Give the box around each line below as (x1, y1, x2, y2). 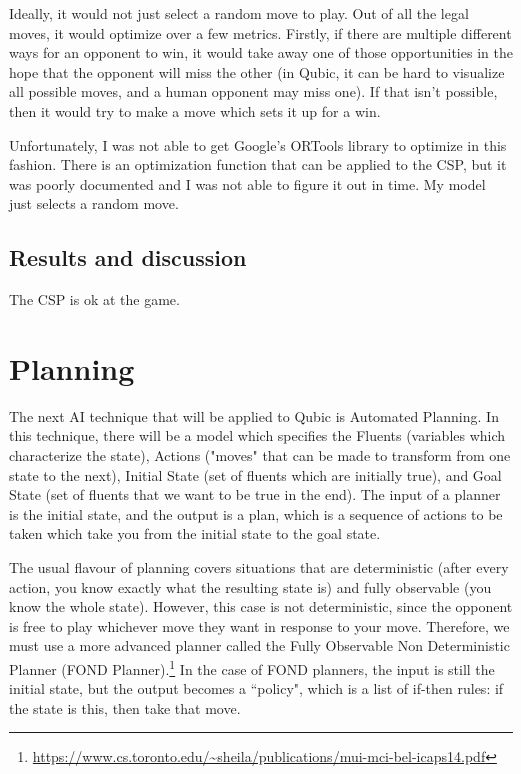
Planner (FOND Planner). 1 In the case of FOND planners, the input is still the (9, 655, 495, 679)
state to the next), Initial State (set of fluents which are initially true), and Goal (9, 464, 502, 485)
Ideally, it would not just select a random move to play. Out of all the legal (9, 3, 469, 23)
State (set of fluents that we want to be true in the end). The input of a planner (9, 484, 501, 505)
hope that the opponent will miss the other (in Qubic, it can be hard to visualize (9, 61, 505, 82)
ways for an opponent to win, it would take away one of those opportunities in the (9, 42, 513, 63)
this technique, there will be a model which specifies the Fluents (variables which (9, 425, 506, 446)
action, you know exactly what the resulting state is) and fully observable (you (9, 576, 492, 597)
